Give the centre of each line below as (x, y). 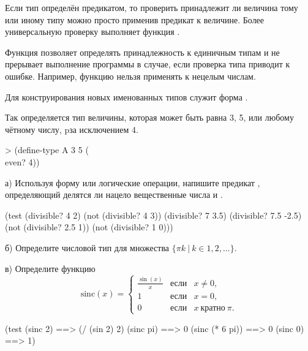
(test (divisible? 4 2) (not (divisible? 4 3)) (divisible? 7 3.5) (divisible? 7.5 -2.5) (153, 215)
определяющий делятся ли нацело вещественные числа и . (114, 194)
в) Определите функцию (50, 268)
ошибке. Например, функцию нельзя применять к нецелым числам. (130, 76)
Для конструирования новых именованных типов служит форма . (126, 96)
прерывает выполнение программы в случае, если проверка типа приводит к (148, 64)
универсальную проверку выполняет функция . (92, 32)
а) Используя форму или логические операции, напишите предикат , (133, 182)
